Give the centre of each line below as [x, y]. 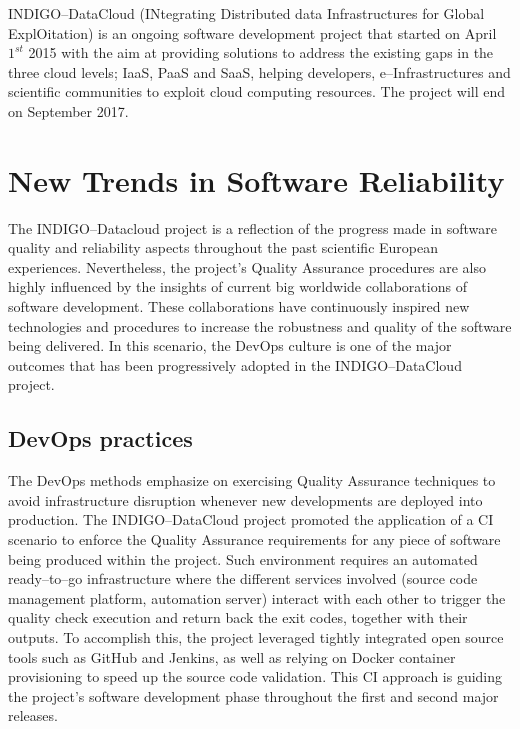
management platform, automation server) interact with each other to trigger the [257, 597]
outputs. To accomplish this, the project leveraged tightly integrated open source [256, 636]
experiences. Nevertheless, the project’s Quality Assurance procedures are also [247, 266]
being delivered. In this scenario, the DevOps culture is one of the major [230, 345]
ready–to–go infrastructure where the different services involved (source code [243, 578]
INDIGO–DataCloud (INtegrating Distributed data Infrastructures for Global [246, 13]
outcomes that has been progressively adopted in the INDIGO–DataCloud [235, 364]
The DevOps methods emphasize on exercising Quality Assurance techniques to [252, 480]
